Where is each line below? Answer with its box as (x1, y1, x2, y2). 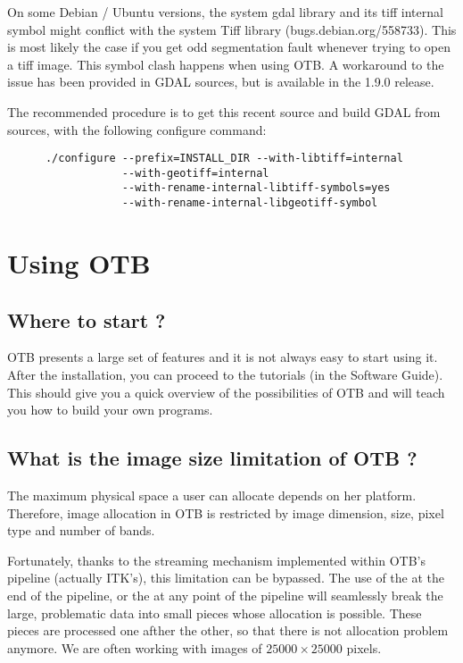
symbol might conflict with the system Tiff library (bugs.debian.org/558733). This (7, 20, 457, 38)
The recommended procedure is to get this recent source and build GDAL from (7, 102, 441, 121)
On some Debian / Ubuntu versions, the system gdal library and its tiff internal (7, 3, 443, 21)
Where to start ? (7, 306, 166, 333)
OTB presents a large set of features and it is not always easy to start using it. (7, 348, 438, 366)
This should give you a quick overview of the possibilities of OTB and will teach (7, 382, 445, 401)
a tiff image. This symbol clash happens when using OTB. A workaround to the (7, 55, 444, 73)
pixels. (346, 638, 382, 657)
